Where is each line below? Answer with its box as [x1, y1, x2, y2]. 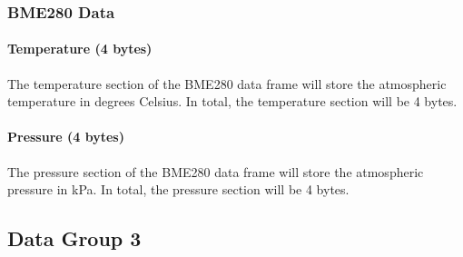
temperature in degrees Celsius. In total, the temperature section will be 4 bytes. [7, 92, 458, 111]
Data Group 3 [7, 224, 142, 252]
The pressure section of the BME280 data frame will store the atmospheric [7, 162, 424, 181]
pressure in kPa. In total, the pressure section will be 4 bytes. [7, 180, 350, 199]
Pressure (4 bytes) [7, 127, 124, 146]
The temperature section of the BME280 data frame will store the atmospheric [7, 74, 447, 93]
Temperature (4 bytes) [7, 39, 153, 58]
